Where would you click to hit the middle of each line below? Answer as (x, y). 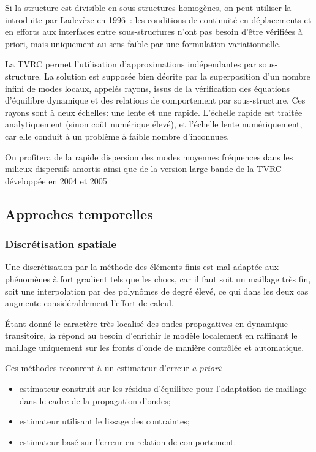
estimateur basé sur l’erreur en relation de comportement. (128, 441)
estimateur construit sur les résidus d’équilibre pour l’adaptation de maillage (163, 389)
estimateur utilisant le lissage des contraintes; (104, 421)
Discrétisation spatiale (61, 244)
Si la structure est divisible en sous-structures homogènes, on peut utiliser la (148, 7)
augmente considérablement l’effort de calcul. (89, 303)
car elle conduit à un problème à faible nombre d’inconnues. (117, 136)
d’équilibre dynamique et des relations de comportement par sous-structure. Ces (155, 100)
